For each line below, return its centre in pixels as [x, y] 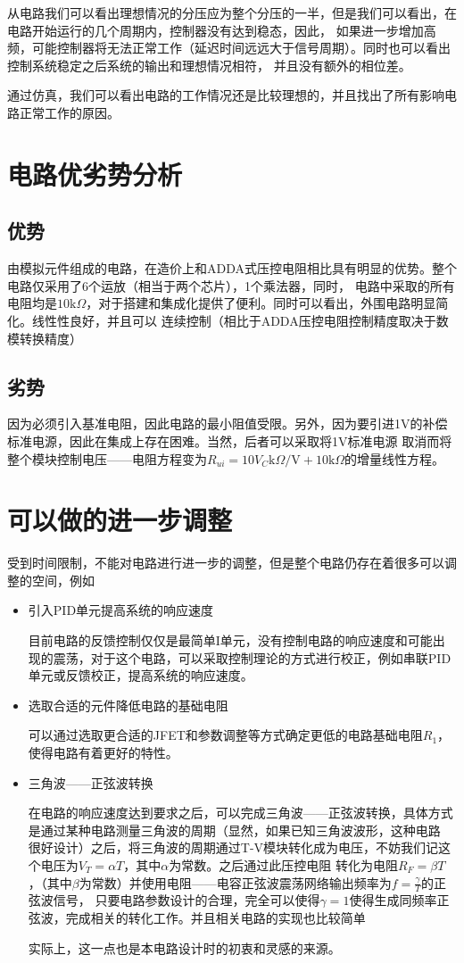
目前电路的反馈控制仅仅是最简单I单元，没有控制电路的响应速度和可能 [230, 640]
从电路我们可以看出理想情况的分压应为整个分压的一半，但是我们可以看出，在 [232, 12]
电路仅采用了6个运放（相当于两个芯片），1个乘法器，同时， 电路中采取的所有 [231, 285]
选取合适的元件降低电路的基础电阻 [128, 705]
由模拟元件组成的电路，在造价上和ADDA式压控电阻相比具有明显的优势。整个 [232, 268]
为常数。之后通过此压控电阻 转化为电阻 [283, 864]
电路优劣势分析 [95, 174]
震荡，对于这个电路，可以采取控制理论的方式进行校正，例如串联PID [252, 657]
